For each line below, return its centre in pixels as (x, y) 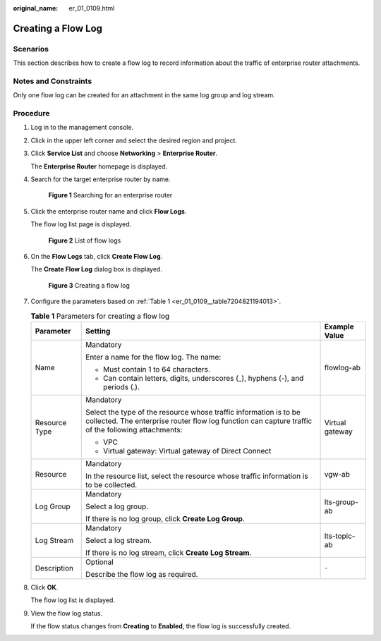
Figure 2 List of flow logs (85, 240)
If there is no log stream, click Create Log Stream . (169, 552)
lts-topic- (340, 536)
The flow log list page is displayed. (81, 224)
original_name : (36, 8)
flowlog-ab (343, 367)
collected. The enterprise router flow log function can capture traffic (199, 421)
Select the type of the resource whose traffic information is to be (193, 412)
